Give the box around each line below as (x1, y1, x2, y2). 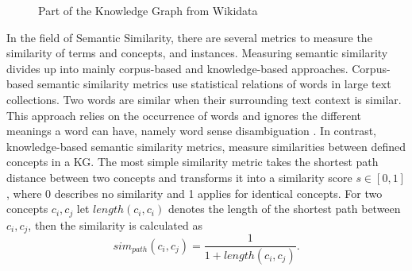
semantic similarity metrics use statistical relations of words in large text (37, 75, 391, 92)
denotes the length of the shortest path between (167, 200, 401, 217)
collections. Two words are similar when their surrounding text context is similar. (6, 91, 402, 107)
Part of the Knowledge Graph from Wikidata (38, 2, 258, 18)
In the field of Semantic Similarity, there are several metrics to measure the (6, 29, 372, 45)
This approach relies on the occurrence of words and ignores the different (6, 106, 362, 123)
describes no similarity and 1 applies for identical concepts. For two (54, 184, 383, 201)
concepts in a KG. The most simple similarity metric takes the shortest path (6, 153, 379, 170)
